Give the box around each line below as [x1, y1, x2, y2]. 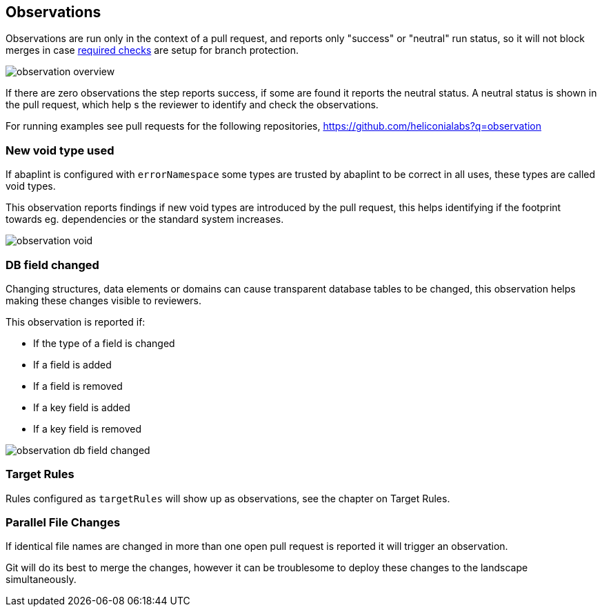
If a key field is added [33, 401, 130, 413]
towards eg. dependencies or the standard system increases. [6, 213, 284, 226]
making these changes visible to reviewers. [6, 294, 202, 306]
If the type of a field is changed [33, 337, 175, 349]
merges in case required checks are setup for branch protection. [6, 44, 299, 57]
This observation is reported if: [6, 315, 146, 328]
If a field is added [33, 358, 112, 371]
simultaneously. [6, 573, 77, 586]
